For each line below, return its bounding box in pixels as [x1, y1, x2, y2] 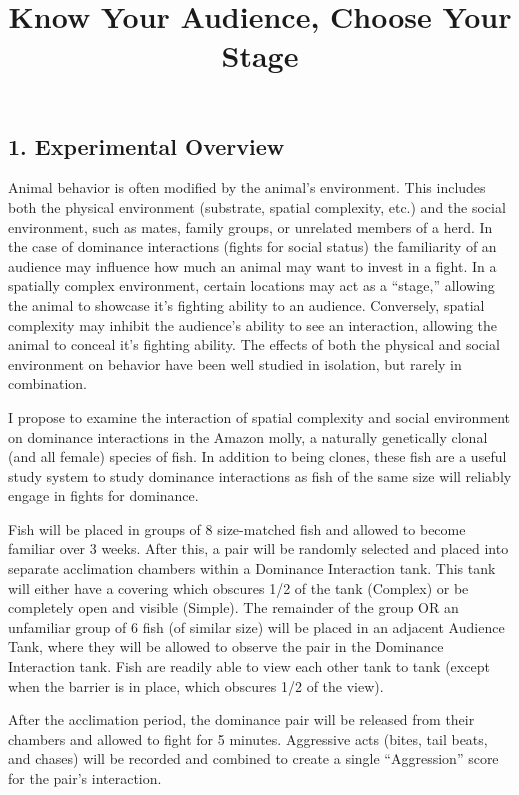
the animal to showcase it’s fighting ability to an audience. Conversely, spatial [8, 294, 485, 315]
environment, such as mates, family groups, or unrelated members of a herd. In [8, 216, 493, 237]
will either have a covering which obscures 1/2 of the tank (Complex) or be [8, 577, 469, 598]
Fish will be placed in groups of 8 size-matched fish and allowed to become [8, 518, 466, 539]
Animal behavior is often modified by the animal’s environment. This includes [8, 177, 486, 198]
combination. [8, 373, 87, 394]
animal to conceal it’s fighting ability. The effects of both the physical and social [8, 334, 500, 355]
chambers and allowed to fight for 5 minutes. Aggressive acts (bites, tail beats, [8, 728, 488, 749]
